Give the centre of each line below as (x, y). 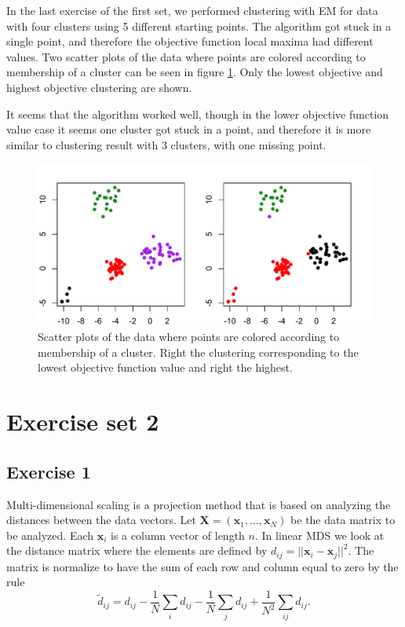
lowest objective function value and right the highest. (165, 367)
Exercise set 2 (83, 422)
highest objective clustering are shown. (99, 87)
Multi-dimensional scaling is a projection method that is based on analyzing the (199, 504)
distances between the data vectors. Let (101, 520)
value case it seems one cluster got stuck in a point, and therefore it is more (189, 129)
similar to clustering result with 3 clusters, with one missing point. (166, 144)
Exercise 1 (49, 471)
